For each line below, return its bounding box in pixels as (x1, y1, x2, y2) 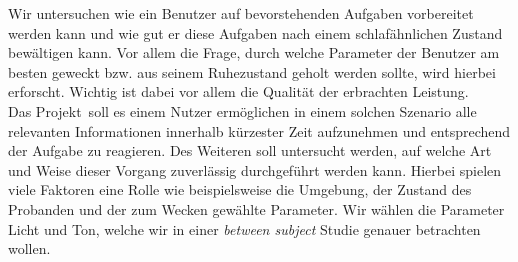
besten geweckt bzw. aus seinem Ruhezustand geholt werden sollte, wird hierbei (8, 61, 496, 82)
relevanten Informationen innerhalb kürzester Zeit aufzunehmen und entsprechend (8, 120, 511, 141)
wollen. (8, 238, 51, 259)
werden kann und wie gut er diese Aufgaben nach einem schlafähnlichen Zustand (8, 22, 503, 43)
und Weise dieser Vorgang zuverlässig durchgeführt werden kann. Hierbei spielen (8, 159, 502, 180)
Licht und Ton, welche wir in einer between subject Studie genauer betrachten (8, 218, 481, 239)
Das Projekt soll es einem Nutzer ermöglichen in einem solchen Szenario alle (8, 100, 477, 121)
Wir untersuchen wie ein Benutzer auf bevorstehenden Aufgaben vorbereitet (8, 3, 474, 23)
